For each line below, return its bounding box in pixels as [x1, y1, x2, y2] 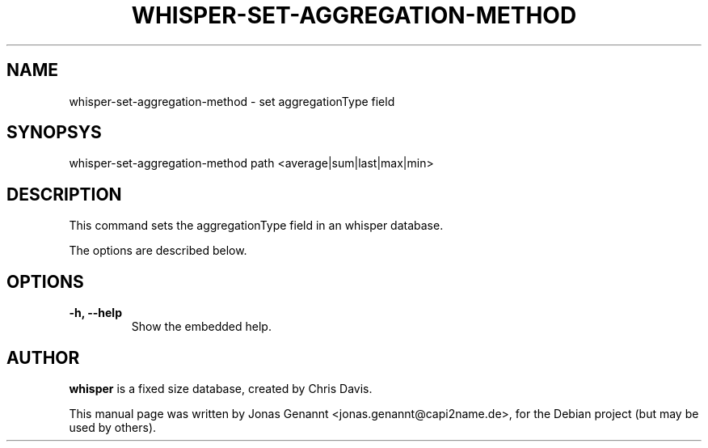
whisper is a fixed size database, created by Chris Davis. [69, 381, 373, 395]
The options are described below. [69, 243, 247, 258]
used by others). [69, 420, 157, 434]
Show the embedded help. [131, 319, 272, 334]
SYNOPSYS [6, 122, 102, 143]
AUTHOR [6, 347, 80, 368]
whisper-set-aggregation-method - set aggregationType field [69, 94, 395, 108]
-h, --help [69, 306, 122, 320]
